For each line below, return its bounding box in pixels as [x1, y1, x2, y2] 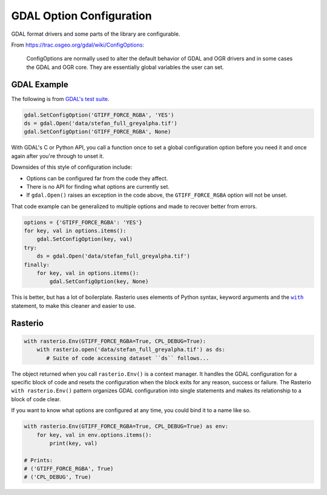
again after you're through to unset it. [11, 152, 104, 160]
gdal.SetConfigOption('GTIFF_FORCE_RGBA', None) [24, 128, 171, 136]
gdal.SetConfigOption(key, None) [49, 278, 149, 285]
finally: [24, 261, 50, 268]
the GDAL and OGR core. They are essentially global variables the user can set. [26, 64, 224, 71]
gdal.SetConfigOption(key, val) [36, 236, 133, 243]
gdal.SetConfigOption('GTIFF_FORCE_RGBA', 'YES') [24, 111, 174, 118]
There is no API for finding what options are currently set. [26, 183, 170, 190]
